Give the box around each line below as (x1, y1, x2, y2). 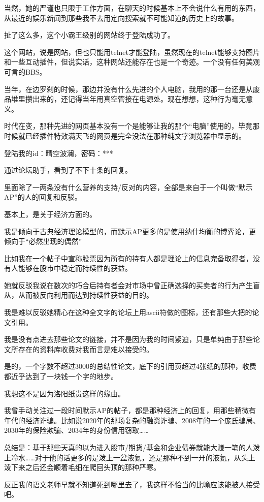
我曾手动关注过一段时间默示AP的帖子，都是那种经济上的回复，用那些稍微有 (4, 405, 256, 416)
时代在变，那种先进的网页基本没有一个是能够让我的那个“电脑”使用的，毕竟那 (4, 120, 260, 131)
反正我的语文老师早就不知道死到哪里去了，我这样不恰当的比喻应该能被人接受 (4, 479, 260, 489)
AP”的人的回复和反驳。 (4, 192, 82, 202)
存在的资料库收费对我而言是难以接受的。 (18, 343, 153, 354)
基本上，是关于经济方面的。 (4, 208, 96, 219)
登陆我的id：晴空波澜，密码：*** (4, 147, 113, 158)
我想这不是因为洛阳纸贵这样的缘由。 (4, 388, 125, 398)
